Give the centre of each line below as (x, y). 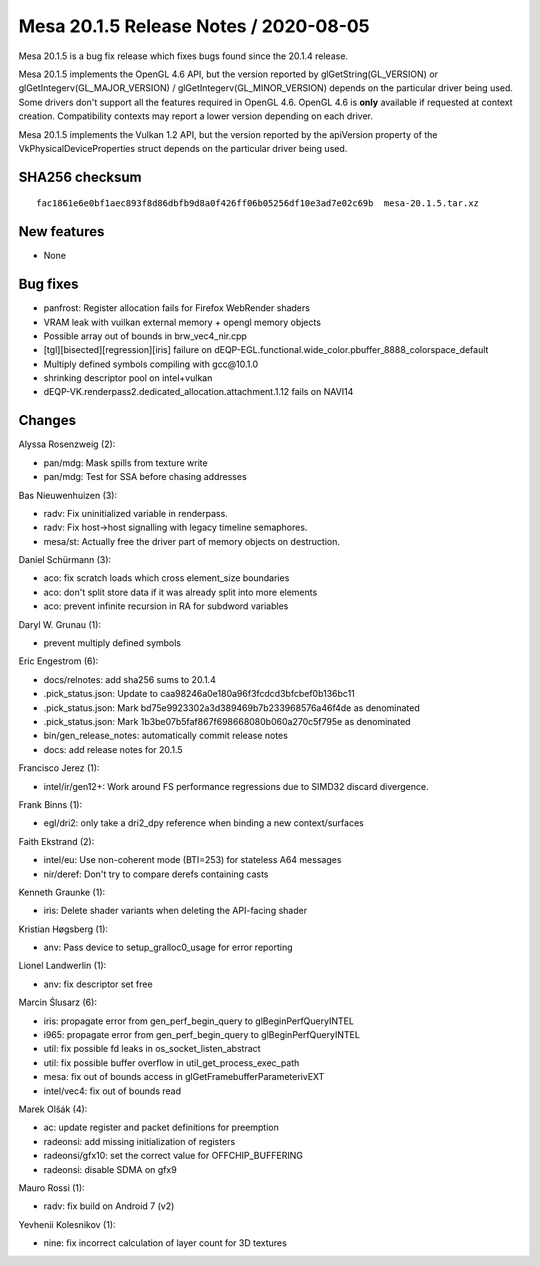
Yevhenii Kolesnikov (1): (67, 1224)
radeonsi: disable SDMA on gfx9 (110, 1169)
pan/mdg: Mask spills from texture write (126, 462)
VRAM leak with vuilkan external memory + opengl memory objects (182, 322)
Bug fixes (48, 284)
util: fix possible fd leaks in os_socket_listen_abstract (152, 1049)
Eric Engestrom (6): (58, 661)
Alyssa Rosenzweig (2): (67, 444)
